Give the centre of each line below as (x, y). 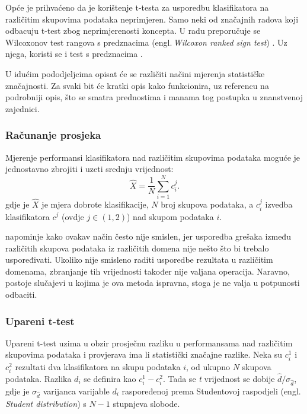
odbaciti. (21, 294)
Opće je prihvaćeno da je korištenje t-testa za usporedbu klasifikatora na (137, 7)
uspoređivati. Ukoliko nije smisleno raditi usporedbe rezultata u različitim (139, 259)
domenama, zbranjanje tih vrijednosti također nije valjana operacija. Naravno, (148, 271)
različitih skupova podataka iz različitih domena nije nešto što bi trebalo (137, 248)
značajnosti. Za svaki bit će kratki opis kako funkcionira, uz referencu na (137, 85)
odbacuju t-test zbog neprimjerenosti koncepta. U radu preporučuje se (133, 31)
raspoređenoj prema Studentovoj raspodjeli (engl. (211, 391)
